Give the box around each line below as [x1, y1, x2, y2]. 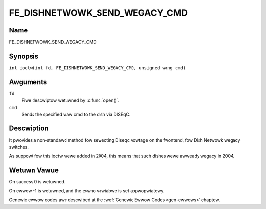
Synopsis [9, 52, 39, 60]
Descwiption [9, 124, 49, 132]
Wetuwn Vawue [9, 166, 59, 174]
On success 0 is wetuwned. [9, 179, 66, 184]
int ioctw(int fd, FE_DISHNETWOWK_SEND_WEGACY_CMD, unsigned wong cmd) [9, 65, 186, 71]
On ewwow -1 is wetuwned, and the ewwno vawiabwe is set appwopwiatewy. [9, 188, 165, 194]
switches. [9, 144, 29, 150]
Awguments [9, 78, 47, 86]
